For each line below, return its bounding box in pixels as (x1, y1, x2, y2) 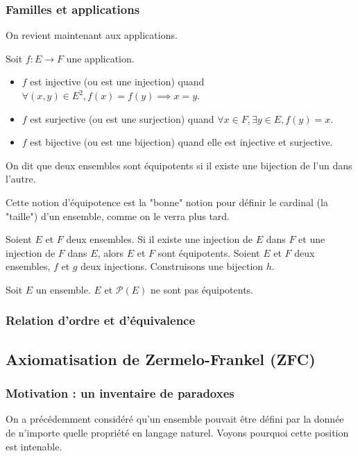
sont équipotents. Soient (157, 245, 260, 260)
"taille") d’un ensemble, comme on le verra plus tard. (6, 208, 230, 223)
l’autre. (6, 171, 36, 186)
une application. (66, 51, 135, 65)
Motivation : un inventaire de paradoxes (6, 385, 235, 402)
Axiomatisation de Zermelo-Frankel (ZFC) (6, 348, 316, 369)
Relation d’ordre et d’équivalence (6, 312, 196, 329)
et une (298, 232, 325, 246)
